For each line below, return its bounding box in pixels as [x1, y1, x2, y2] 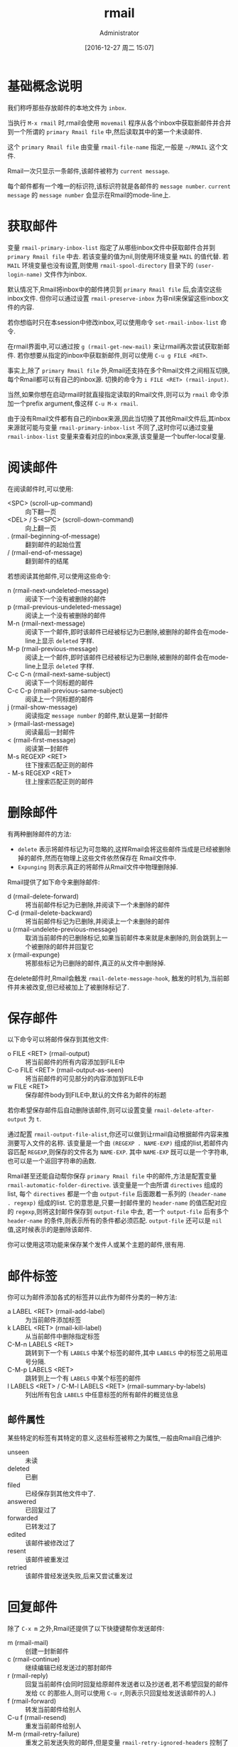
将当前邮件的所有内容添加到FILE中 [25, 1058, 126, 1067]
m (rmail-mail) [7, 1639, 49, 1647]
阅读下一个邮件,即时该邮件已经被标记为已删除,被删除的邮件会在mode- [25, 627, 229, 636]
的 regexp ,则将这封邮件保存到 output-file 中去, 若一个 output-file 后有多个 [7, 1208, 229, 1216]
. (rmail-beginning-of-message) [7, 532, 101, 540]
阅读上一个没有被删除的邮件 [25, 611, 107, 619]
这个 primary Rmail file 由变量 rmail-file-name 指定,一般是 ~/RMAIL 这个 [7, 142, 222, 151]
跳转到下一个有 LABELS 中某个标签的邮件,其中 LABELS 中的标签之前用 [25, 1349, 222, 1357]
